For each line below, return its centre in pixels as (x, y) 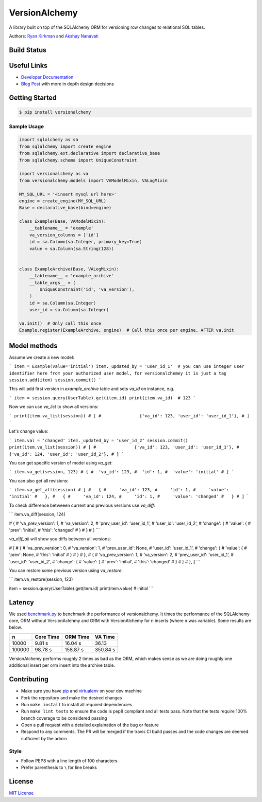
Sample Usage (26, 126)
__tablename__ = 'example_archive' (72, 276)
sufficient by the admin (44, 738)
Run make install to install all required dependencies (77, 704)
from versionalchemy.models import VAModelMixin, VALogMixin (93, 180)
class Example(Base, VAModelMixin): (63, 222)
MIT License (21, 793)
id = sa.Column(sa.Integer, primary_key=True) (86, 242)
